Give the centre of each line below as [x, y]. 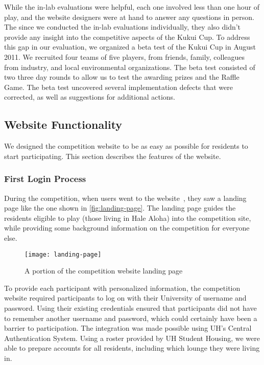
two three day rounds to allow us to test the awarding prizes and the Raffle [122, 77]
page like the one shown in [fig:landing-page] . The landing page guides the [120, 208]
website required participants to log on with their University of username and [125, 298]
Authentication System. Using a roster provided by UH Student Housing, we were [132, 338]
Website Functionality [63, 124]
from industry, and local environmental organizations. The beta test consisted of [130, 67]
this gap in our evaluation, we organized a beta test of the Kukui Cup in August [130, 47]
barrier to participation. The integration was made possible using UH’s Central [128, 328]
